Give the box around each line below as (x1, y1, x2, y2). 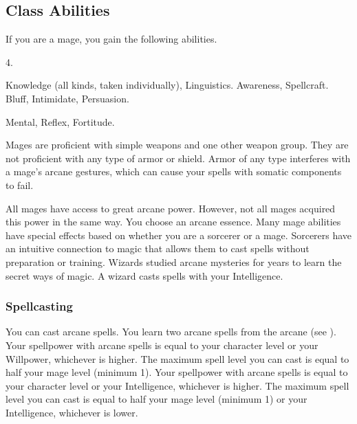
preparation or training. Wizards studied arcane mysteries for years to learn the (6, 254, 342, 269)
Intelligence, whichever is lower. (6, 405, 138, 419)
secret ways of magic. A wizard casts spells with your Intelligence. (6, 268, 283, 282)
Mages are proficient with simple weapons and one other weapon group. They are (6, 137, 349, 152)
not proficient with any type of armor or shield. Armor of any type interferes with (6, 150, 351, 165)
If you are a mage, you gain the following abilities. (6, 32, 217, 46)
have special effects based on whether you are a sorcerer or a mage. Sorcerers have (6, 227, 352, 242)
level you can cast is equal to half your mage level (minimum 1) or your (6, 392, 307, 406)
